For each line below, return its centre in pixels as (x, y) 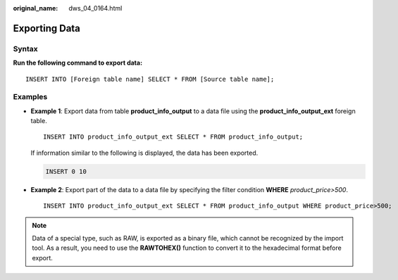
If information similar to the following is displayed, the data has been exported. (144, 153)
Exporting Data (47, 28)
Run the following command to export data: (78, 63)
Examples (30, 97)
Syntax (25, 49)
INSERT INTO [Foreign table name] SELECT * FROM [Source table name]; (150, 79)
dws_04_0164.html (95, 8)
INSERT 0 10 (66, 171)
